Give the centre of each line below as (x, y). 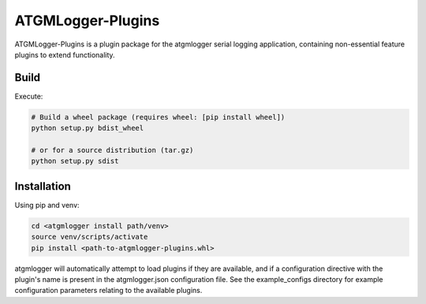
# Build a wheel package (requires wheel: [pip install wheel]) (158, 117)
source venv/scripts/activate (90, 237)
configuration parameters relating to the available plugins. (108, 291)
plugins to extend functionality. (65, 54)
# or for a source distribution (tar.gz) (112, 150)
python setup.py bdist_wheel (88, 128)
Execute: (29, 96)
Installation (43, 186)
